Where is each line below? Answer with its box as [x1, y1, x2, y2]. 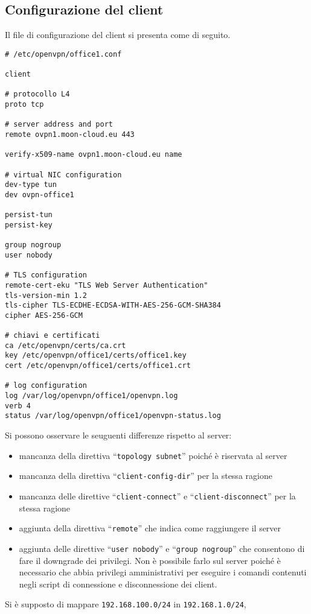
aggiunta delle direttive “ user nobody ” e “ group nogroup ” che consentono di [19, 542, 305, 554]
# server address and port [5, 120, 113, 129]
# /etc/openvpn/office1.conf [5, 49, 122, 59]
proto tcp [5, 100, 44, 109]
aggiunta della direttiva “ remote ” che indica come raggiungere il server [19, 522, 281, 534]
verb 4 [5, 401, 31, 410]
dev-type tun [5, 180, 57, 189]
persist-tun [5, 210, 53, 220]
